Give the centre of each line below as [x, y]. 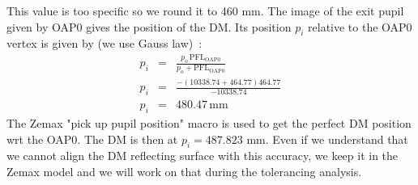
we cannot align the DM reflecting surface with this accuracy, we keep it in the [203, 156]
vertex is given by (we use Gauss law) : [104, 43]
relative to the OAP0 [360, 26]
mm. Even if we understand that [327, 139]
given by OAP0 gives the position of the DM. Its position [149, 26]
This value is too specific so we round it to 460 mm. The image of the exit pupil [205, 11]
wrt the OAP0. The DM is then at [92, 139]
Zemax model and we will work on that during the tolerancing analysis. [184, 172]
